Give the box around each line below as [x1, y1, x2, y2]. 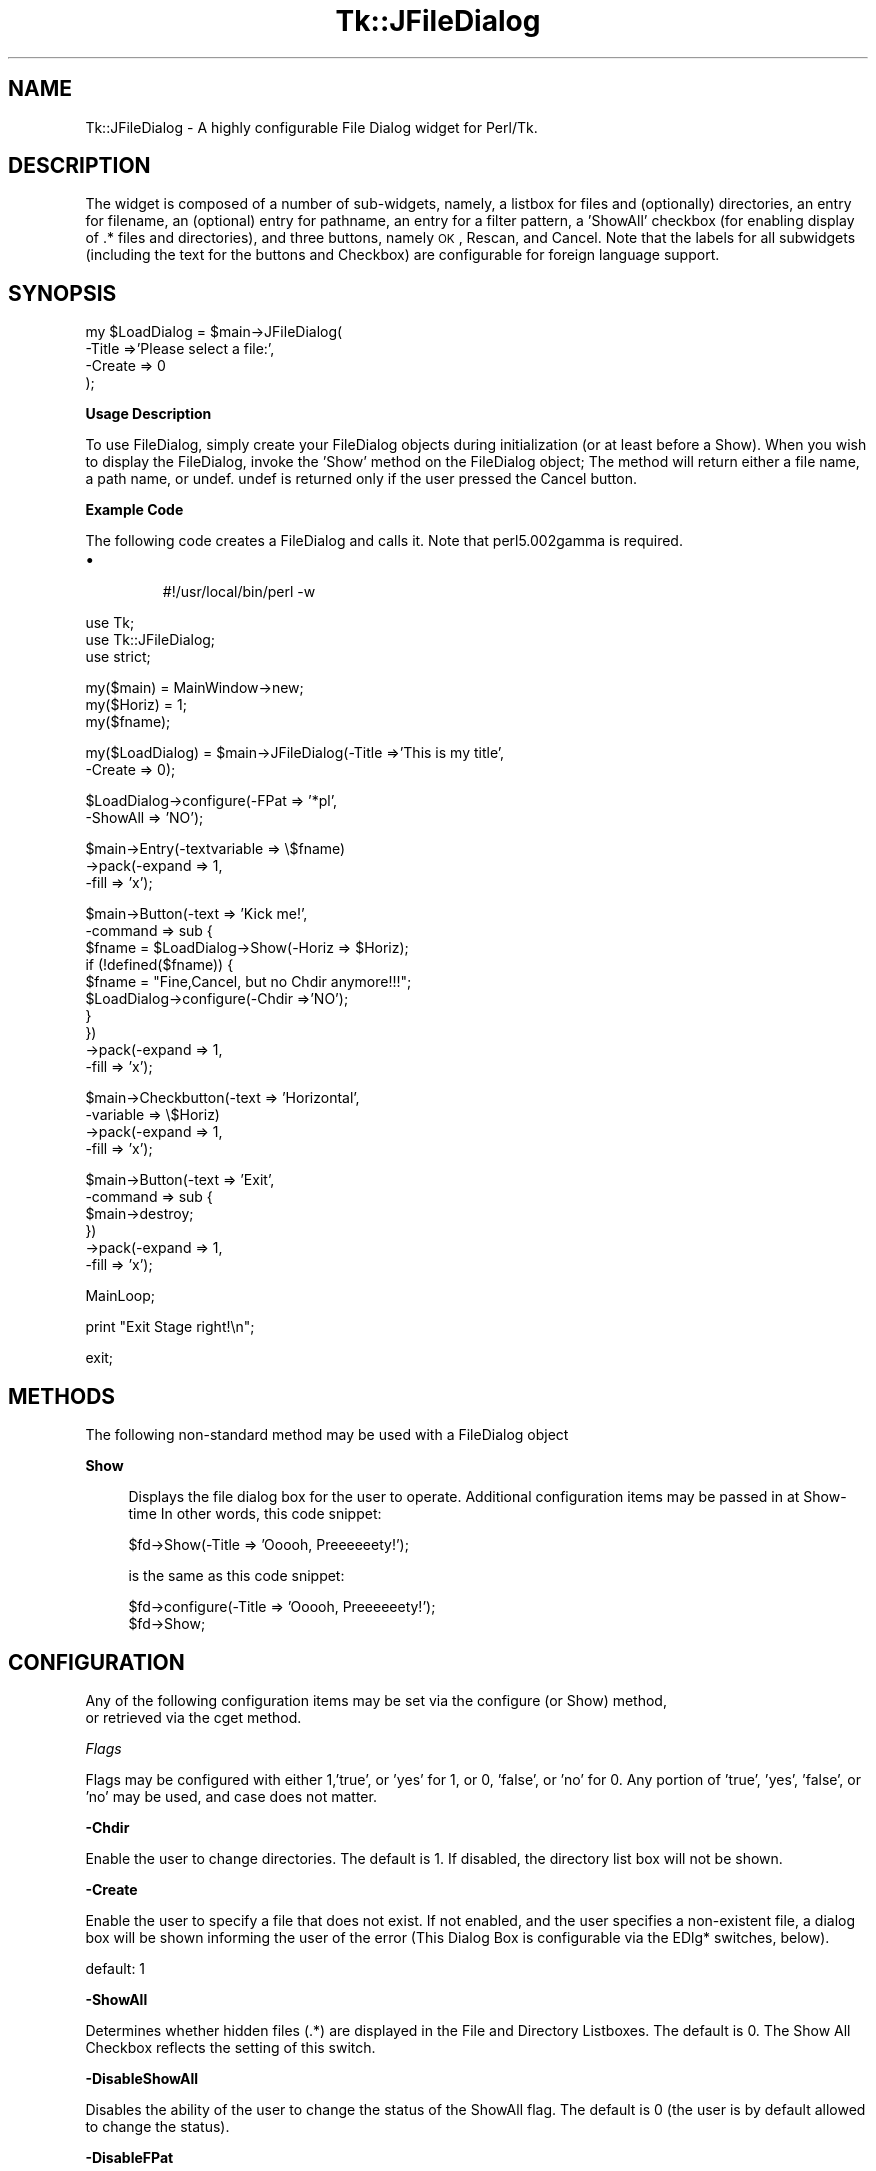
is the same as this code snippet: [128, 1567, 345, 1585]
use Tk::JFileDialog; [85, 631, 216, 649]
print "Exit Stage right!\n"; [85, 1318, 255, 1336]
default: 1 [85, 1959, 146, 1977]
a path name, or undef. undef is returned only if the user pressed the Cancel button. [85, 470, 637, 488]
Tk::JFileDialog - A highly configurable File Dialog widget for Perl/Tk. [85, 118, 538, 136]
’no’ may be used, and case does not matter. [85, 1787, 377, 1805]
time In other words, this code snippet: [128, 1505, 382, 1523]
